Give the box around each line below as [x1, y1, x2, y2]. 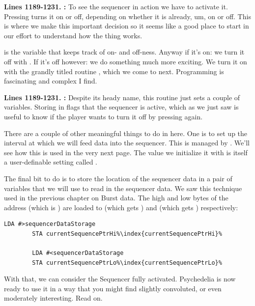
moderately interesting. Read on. [4, 293, 103, 303]
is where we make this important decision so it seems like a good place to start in [4, 21, 249, 31]
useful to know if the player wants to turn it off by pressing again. [4, 111, 203, 121]
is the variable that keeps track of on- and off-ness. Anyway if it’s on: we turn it [4, 47, 245, 57]
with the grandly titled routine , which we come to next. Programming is [4, 66, 224, 76]
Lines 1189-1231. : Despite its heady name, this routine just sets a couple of [4, 92, 240, 102]
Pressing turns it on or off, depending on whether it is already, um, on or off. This [4, 11, 251, 21]
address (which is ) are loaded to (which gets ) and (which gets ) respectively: [4, 202, 238, 212]
